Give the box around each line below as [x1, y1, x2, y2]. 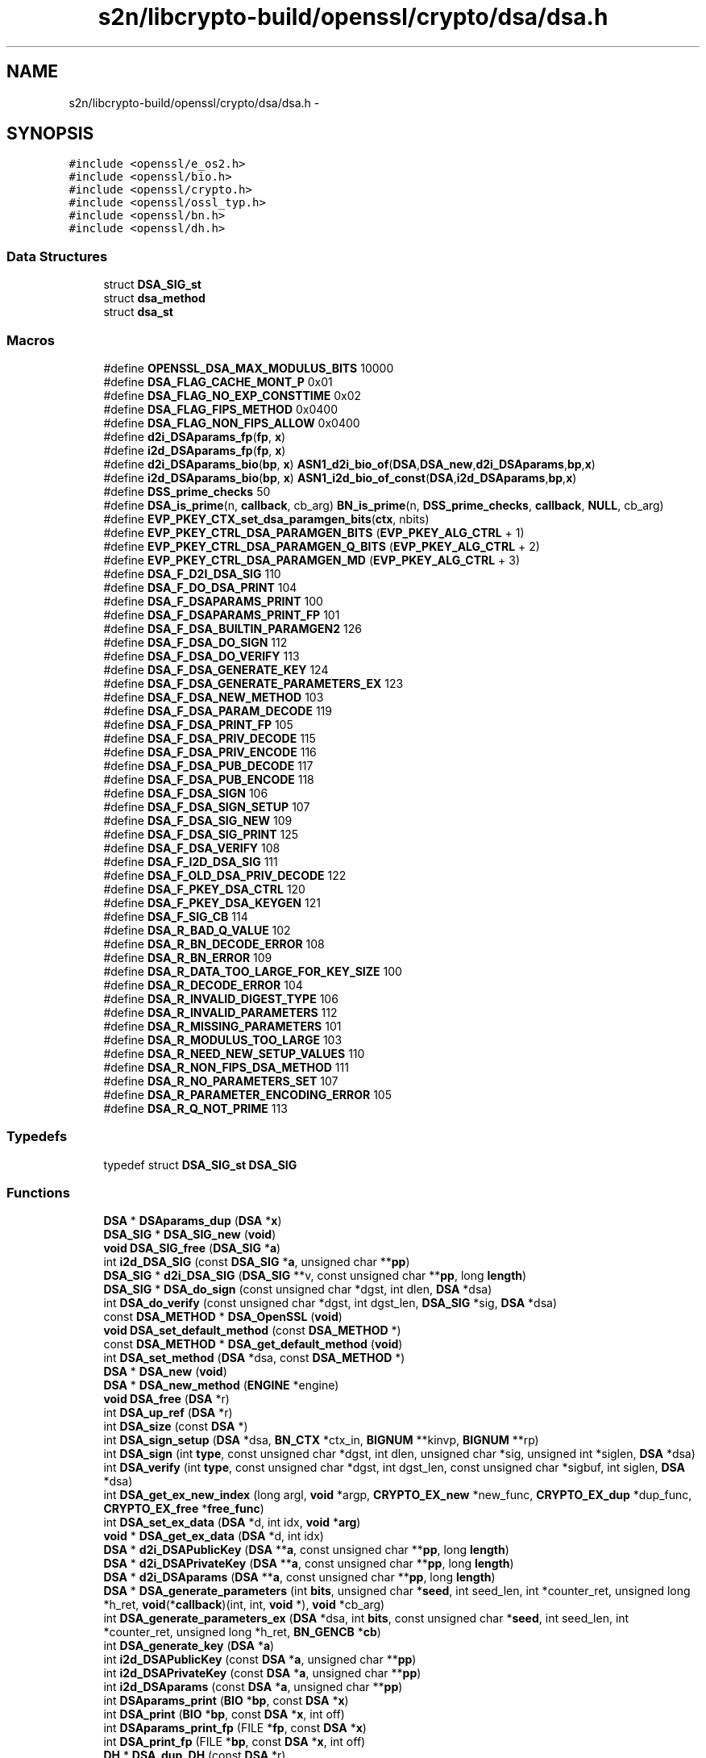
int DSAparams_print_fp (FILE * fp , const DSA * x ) [103, 1721, 367, 1735]
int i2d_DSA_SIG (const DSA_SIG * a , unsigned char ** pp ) [103, 1255, 410, 1269]
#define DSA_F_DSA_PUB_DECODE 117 [103, 758, 314, 773]
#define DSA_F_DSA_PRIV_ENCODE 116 [103, 744, 317, 759]
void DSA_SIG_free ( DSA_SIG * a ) [103, 1241, 281, 1256]
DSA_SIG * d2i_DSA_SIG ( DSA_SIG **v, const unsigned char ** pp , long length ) [103, 1269, 527, 1283]
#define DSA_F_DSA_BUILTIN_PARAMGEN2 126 [103, 621, 362, 635]
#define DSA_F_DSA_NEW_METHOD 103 [103, 689, 324, 704]
